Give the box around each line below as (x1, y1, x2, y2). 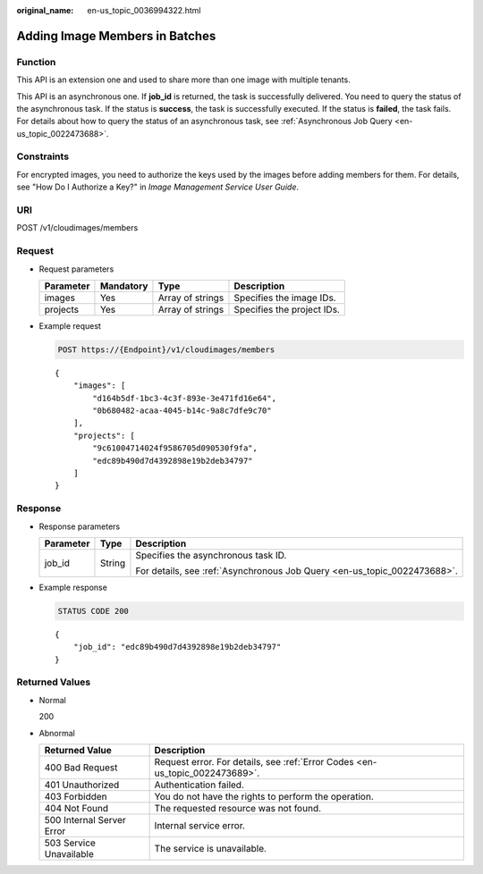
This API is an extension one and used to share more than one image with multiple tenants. (16, 74, 351, 85)
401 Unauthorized (44, 778, 120, 791)
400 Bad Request (44, 761, 118, 773)
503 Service (44, 836, 96, 849)
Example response (38, 582, 107, 592)
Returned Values (16, 676, 91, 688)
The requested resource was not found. (154, 803, 322, 814)
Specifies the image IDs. (233, 291, 336, 304)
